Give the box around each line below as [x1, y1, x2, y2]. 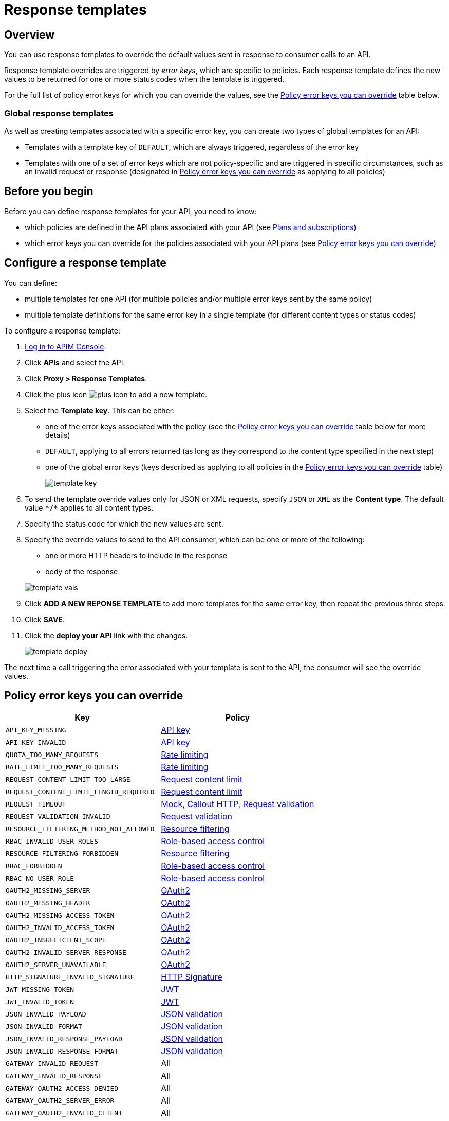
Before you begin [4, 185, 93, 198]
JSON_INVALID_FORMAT [6, 1022, 82, 1030]
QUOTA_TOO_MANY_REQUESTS [6, 750, 99, 759]
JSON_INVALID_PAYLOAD [6, 1010, 86, 1018]
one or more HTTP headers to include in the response [45, 551, 228, 560]
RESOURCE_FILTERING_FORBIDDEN [6, 849, 119, 857]
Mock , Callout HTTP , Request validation [161, 799, 314, 810]
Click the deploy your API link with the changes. [25, 630, 188, 640]
